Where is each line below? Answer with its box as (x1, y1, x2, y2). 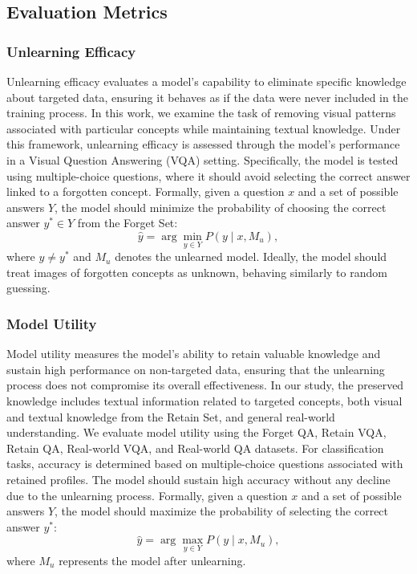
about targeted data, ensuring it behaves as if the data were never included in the (6, 88, 408, 105)
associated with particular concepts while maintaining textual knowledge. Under (6, 120, 401, 136)
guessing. (6, 279, 51, 296)
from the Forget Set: (77, 214, 178, 231)
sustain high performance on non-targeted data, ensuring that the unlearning (6, 360, 385, 377)
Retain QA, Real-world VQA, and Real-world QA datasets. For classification (6, 439, 384, 456)
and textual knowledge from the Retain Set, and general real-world (6, 408, 335, 425)
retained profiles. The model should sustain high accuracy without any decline (6, 470, 391, 487)
